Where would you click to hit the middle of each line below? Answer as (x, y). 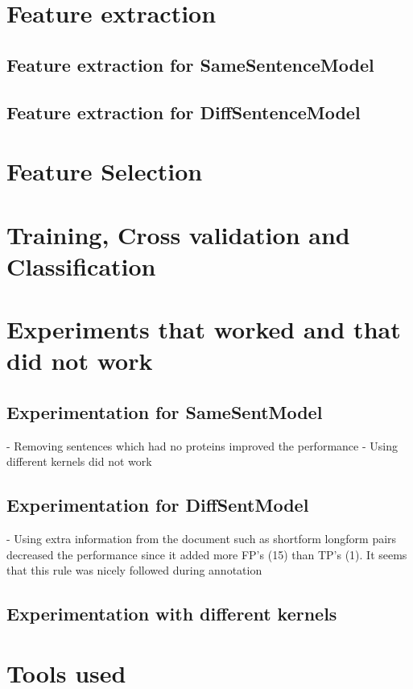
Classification (81, 266)
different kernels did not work (79, 461)
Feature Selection (105, 171)
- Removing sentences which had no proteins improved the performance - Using (202, 445)
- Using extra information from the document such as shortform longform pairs (202, 539)
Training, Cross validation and (178, 234)
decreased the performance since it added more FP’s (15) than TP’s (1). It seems (207, 554)
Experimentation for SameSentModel (165, 411)
